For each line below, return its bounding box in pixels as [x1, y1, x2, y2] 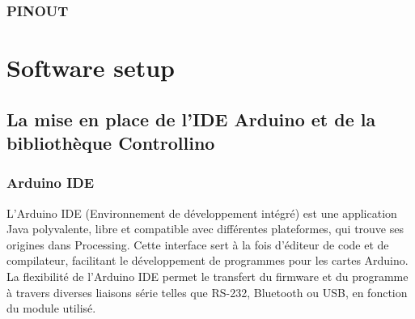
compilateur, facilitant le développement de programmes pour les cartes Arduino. [6, 252, 409, 269]
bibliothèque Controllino [6, 130, 215, 155]
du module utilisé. [6, 300, 96, 317]
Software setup [6, 51, 175, 84]
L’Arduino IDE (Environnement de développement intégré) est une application [6, 204, 397, 221]
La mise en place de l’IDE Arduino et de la [6, 106, 376, 131]
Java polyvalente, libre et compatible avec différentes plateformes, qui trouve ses [6, 220, 404, 237]
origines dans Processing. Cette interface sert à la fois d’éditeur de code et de [6, 236, 389, 253]
